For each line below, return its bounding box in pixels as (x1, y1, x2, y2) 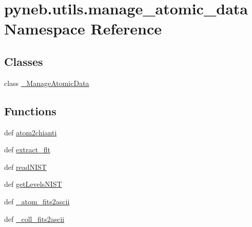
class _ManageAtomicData (4, 77, 89, 88)
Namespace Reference (4, 18, 162, 39)
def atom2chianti (4, 127, 57, 137)
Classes (4, 53, 43, 69)
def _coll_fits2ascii (4, 213, 65, 224)
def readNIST (4, 161, 47, 172)
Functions (4, 102, 56, 118)
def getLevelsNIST (4, 179, 62, 189)
